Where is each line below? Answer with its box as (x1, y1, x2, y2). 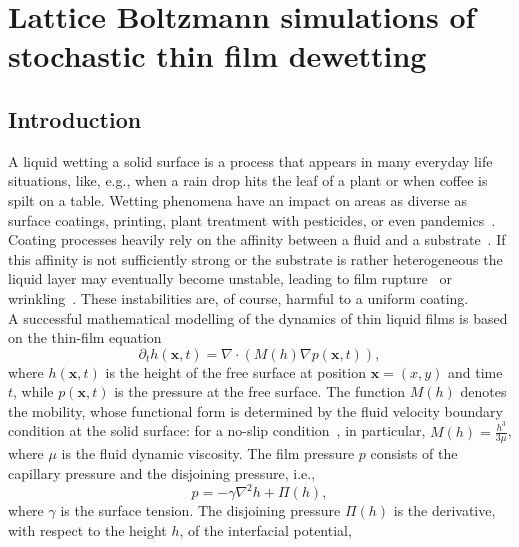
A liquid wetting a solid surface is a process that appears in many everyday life (8, 150, 493, 171)
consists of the (370, 443, 458, 464)
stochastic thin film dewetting (8, 35, 427, 76)
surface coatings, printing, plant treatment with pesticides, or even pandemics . (8, 209, 496, 230)
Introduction (8, 103, 142, 134)
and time (448, 361, 503, 382)
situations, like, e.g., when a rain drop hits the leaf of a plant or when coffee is (8, 170, 488, 191)
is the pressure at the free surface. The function (114, 381, 406, 402)
